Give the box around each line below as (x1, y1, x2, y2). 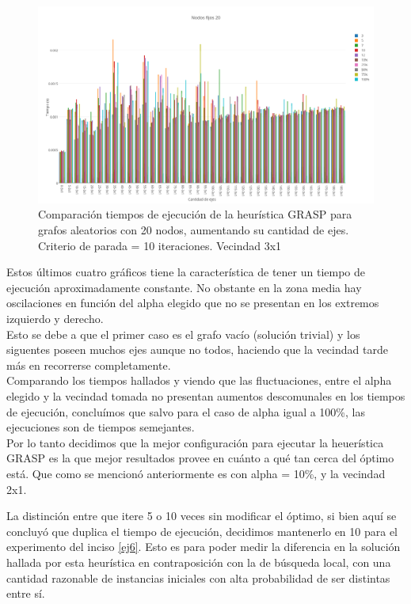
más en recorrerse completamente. (6, 356, 171, 373)
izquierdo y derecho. (6, 310, 104, 326)
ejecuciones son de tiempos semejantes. (6, 419, 195, 435)
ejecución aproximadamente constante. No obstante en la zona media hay (6, 279, 362, 295)
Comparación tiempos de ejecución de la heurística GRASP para (38, 206, 352, 222)
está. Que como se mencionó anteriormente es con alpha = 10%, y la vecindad (6, 465, 386, 481)
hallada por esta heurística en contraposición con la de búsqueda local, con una (6, 553, 391, 570)
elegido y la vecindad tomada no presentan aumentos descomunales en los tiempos (6, 387, 405, 404)
